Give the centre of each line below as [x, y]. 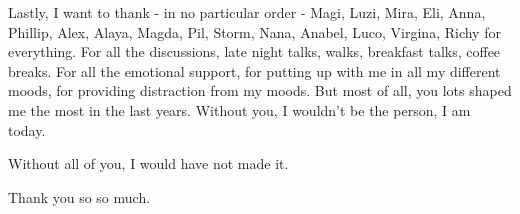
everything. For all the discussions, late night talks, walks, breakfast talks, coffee [254, 51]
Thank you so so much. [79, 196]
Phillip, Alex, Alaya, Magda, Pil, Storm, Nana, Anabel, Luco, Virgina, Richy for [254, 31]
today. [27, 129]
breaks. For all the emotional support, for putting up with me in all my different [254, 70]
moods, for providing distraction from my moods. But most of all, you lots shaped [260, 90]
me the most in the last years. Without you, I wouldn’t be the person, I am [239, 109]
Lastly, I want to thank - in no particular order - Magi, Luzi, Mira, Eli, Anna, [247, 12]
